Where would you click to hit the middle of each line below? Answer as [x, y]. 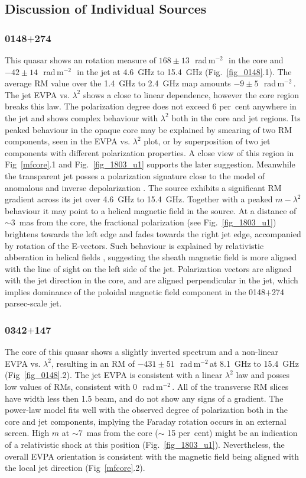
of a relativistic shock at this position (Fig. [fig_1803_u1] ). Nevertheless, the [145, 445]
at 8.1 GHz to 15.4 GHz [254, 363]
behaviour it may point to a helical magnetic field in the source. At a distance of [151, 210]
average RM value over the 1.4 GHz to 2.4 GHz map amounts [118, 83]
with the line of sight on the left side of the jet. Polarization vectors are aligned [148, 268]
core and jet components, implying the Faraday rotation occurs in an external [146, 421]
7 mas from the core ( [118, 433]
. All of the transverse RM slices [230, 387]
